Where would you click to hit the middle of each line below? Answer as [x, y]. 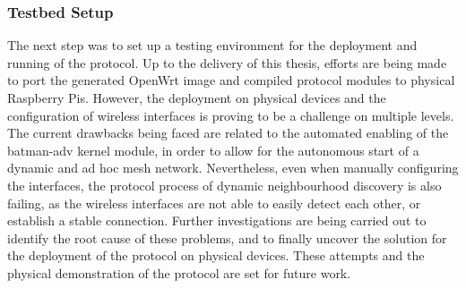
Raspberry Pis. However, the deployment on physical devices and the [197, 97]
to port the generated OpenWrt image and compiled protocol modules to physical [231, 80]
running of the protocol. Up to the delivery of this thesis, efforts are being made [227, 62]
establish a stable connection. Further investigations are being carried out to [217, 220]
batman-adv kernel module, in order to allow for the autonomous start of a [213, 150]
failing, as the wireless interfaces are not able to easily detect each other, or [214, 203]
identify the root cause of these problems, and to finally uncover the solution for [227, 237]
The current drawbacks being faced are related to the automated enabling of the [228, 133]
